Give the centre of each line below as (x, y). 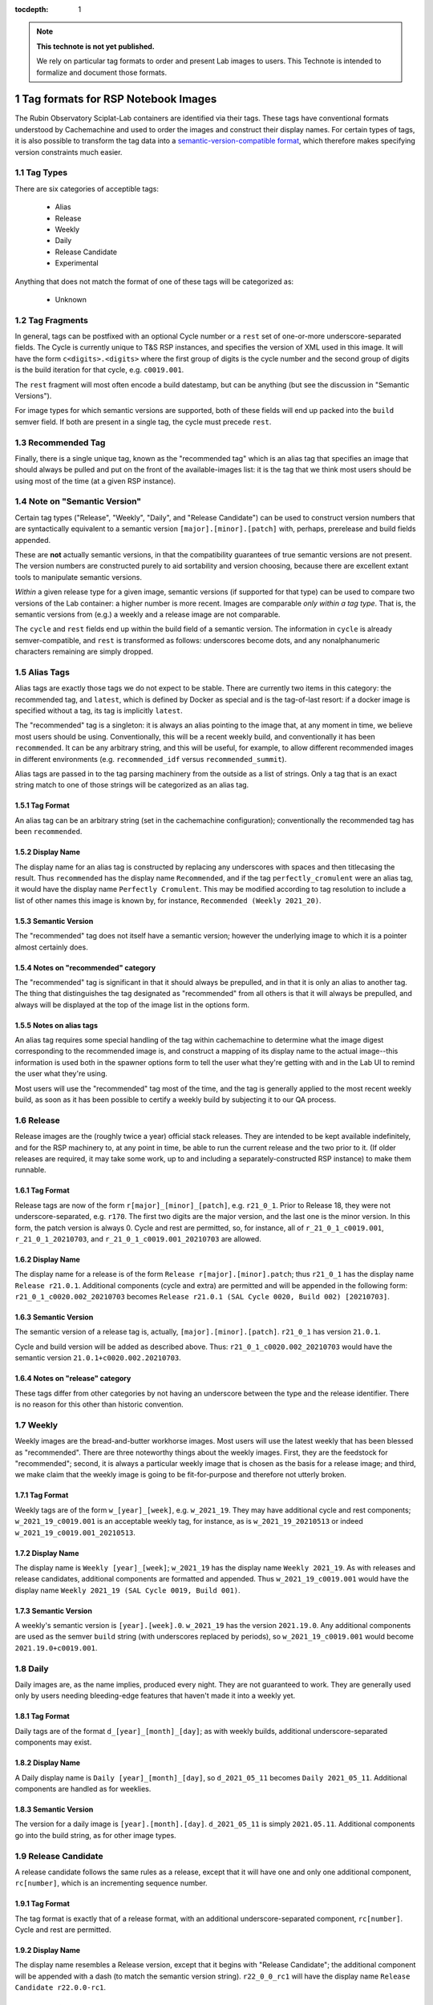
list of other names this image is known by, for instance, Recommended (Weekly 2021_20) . (168, 900)
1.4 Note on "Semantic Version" (78, 501)
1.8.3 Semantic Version (54, 1809)
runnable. (31, 1170)
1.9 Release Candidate (59, 1856)
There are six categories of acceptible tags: (87, 188)
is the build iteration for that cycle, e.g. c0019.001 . (99, 370)
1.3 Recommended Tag (60, 443)
